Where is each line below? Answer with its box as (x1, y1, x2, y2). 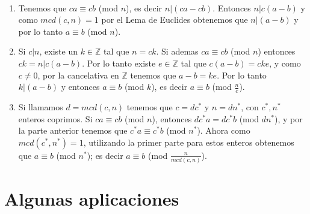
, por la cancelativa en (37, 68, 119, 81)
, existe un (39, 45, 78, 58)
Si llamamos (18, 100, 63, 113)
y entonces (61, 80, 100, 93)
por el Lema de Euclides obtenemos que (101, 13, 248, 26)
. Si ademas (156, 45, 199, 58)
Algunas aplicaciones (4, 186, 179, 211)
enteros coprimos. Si (18, 112, 93, 125)
